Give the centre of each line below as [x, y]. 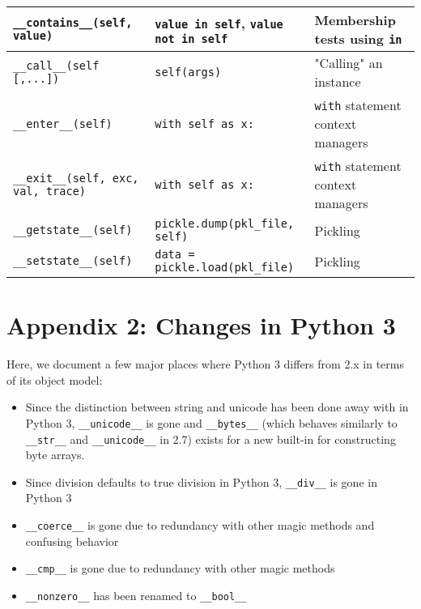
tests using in [358, 38]
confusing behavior [72, 541]
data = [175, 254]
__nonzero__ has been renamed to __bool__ [136, 595]
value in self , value [219, 23]
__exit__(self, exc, [76, 178]
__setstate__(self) [73, 261]
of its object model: [55, 379]
